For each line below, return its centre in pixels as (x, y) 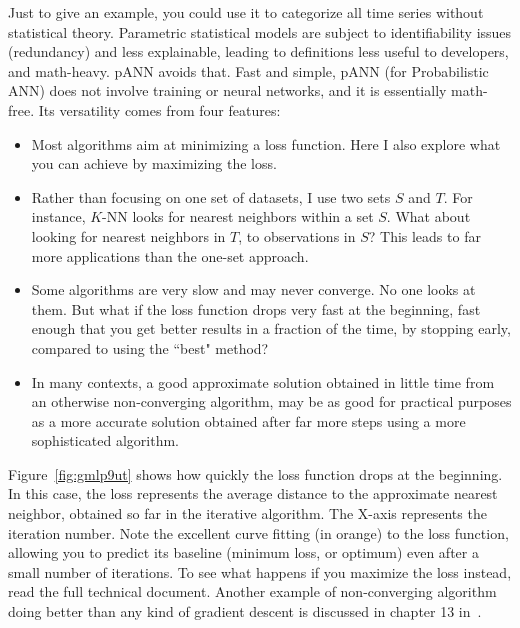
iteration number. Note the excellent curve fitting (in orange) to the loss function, (258, 532)
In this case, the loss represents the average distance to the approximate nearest (253, 493)
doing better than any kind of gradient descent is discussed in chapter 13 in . (245, 611)
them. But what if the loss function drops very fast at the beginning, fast (256, 308)
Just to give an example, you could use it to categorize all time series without (246, 12)
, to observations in (297, 235)
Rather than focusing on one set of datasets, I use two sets (211, 196)
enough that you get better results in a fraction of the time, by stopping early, (271, 328)
